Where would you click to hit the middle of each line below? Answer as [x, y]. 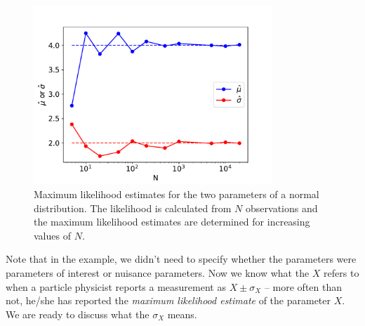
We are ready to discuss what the [78, 314]
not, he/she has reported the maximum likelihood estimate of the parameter [168, 300]
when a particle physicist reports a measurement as [116, 286]
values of [52, 235]
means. [182, 314]
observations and [282, 208]
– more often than [303, 286]
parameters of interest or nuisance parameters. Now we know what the [158, 272]
